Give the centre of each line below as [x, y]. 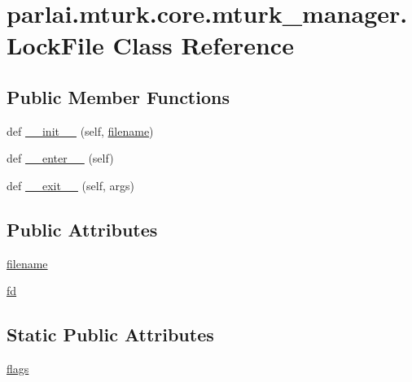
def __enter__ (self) [60, 158]
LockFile [55, 45]
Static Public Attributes [110, 334]
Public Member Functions [118, 96]
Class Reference [203, 45]
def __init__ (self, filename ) [80, 130]
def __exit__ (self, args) [70, 185]
